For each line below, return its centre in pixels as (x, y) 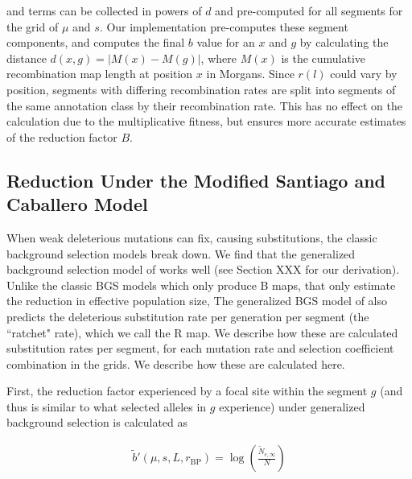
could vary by (364, 74)
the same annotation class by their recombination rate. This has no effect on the (205, 105)
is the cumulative (323, 58)
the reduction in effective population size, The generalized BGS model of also (197, 301)
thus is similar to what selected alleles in (107, 406)
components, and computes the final (96, 42)
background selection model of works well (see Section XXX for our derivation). (203, 269)
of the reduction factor (62, 136)
